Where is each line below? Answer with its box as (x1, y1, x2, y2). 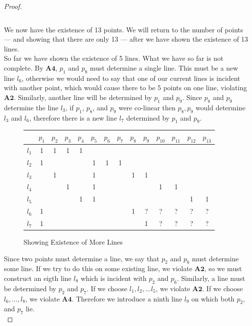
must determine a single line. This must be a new (90, 62, 238, 73)
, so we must (204, 263, 242, 274)
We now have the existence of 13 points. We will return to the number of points (4, 24, 243, 34)
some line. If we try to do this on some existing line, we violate (4, 263, 192, 274)
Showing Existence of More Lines (23, 237, 123, 247)
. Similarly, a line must (177, 273, 245, 283)
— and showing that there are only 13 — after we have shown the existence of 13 (4, 34, 248, 44)
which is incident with (80, 273, 147, 283)
